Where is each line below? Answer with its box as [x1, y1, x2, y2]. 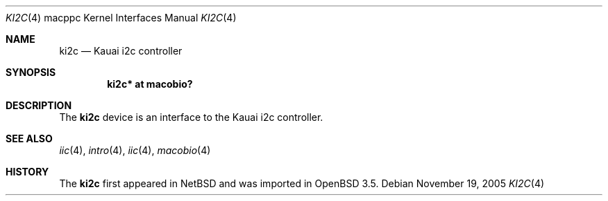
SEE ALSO [6, 133, 53, 144]
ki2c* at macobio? [107, 78, 193, 90]
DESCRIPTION [6, 99, 72, 111]
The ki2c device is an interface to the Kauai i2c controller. [59, 111, 323, 123]
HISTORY [6, 166, 49, 178]
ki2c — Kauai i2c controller [59, 45, 183, 57]
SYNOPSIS [6, 66, 56, 78]
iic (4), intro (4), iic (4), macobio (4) [59, 144, 211, 156]
